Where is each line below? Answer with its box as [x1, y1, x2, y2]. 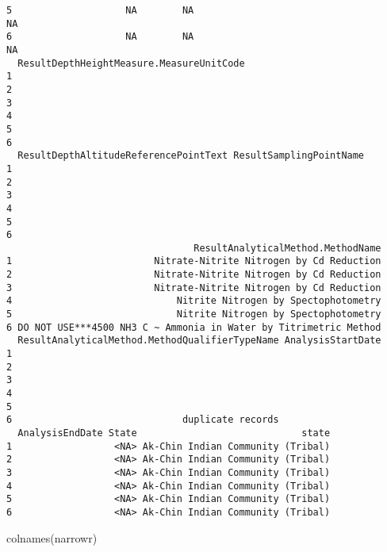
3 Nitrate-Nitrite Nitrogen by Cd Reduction [6, 282, 381, 293]
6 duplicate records [6, 414, 279, 426]
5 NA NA [6, 5, 194, 16]
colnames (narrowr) [6, 529, 98, 546]
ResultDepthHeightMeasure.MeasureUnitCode [17, 57, 245, 69]
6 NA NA [6, 31, 194, 43]
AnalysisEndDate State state [17, 427, 331, 439]
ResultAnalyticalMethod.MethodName [193, 242, 381, 254]
